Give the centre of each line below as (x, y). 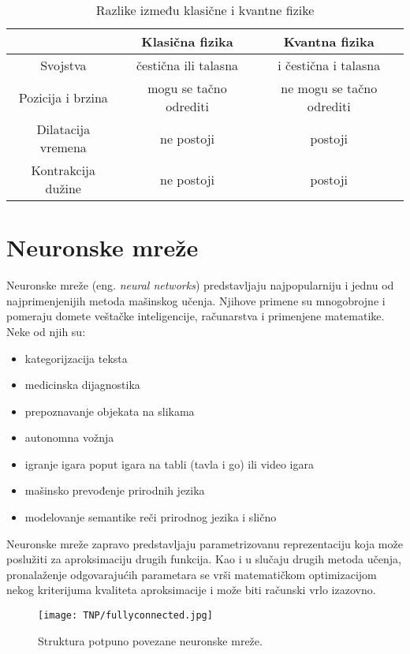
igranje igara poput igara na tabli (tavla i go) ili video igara (169, 463)
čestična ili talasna (187, 65)
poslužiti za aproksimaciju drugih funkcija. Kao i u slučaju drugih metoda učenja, (204, 559)
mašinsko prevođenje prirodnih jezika (115, 490)
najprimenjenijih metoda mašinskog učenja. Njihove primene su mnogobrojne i (196, 300)
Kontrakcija (63, 170)
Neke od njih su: (46, 331)
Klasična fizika (187, 41)
